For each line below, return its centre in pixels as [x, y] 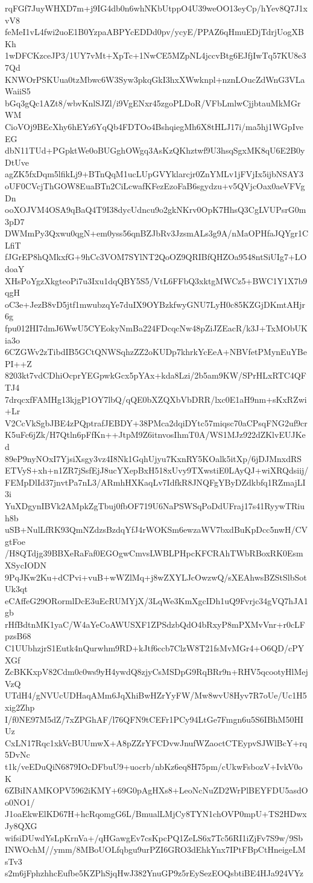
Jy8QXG [21, 825]
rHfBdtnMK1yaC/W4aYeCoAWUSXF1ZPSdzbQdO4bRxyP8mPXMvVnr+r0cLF [155, 624]
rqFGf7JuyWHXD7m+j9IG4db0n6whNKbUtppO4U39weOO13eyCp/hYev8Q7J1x [156, 8]
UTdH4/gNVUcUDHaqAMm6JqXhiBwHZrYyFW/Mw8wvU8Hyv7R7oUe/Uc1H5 [156, 695]
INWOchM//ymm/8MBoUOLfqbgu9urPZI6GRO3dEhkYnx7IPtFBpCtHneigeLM [155, 849]
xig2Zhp [20, 707]
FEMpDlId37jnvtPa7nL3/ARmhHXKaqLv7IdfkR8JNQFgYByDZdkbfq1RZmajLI [155, 482]
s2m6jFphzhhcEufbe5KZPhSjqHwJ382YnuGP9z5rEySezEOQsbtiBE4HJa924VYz [154, 873]
